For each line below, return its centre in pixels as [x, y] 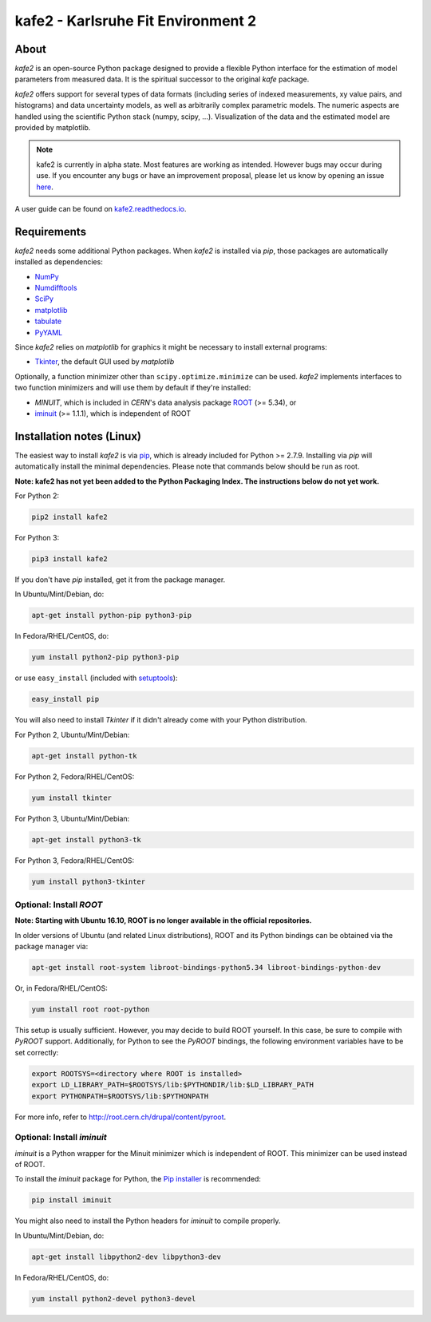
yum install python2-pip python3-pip [105, 657]
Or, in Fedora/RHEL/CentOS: [61, 988]
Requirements [51, 232]
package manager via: [51, 947]
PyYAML [49, 332]
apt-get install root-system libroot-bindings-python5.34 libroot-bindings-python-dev [206, 968]
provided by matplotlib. [53, 128]
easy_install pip [65, 699]
